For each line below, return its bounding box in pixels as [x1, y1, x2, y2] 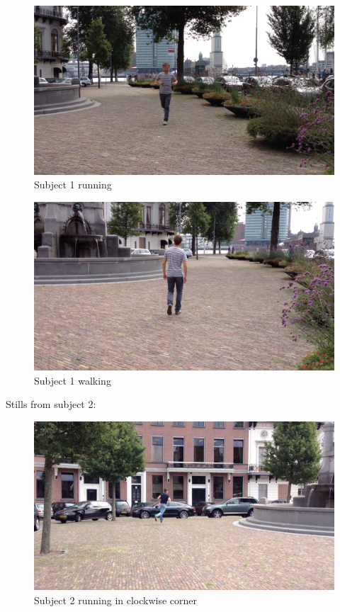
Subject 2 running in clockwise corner [34, 593, 198, 608]
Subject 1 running [34, 177, 112, 192]
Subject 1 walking [34, 373, 111, 387]
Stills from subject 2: [6, 397, 96, 412]
